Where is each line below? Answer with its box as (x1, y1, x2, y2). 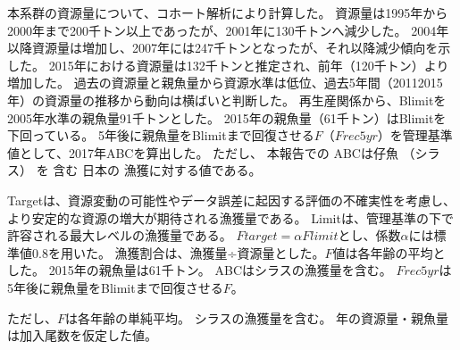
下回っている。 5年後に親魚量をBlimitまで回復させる (7, 126, 314, 145)
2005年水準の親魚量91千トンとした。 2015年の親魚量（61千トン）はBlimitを (7, 108, 447, 127)
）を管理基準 (377, 126, 453, 145)
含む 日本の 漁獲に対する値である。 (53, 161, 262, 179)
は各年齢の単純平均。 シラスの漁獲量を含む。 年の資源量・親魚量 (65, 308, 449, 327)
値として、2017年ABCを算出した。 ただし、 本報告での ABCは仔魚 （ (7, 143, 415, 162)
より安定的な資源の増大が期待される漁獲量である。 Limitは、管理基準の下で (7, 208, 454, 227)
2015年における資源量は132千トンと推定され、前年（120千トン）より (48, 55, 449, 74)
